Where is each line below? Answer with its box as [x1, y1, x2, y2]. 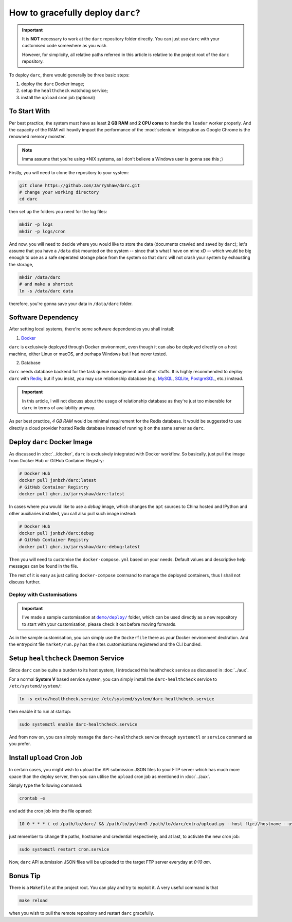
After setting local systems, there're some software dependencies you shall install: [9, 326, 175, 332]
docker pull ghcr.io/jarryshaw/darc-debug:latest [19, 544, 140, 549]
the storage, [9, 261, 34, 267]
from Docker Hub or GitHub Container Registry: [9, 458, 104, 464]
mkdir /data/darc [19, 274, 61, 280]
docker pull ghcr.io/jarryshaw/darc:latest [19, 491, 125, 497]
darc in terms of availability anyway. [22, 404, 96, 411]
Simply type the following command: [9, 782, 83, 788]
